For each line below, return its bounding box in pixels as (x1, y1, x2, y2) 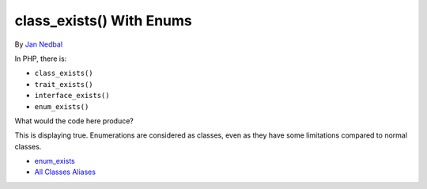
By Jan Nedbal (14, 40, 63, 49)
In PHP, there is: (14, 54, 67, 63)
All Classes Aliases (34, 167, 96, 177)
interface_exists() (34, 91, 110, 100)
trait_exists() (34, 80, 94, 89)
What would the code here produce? (14, 115, 134, 126)
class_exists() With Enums (14, 12, 193, 29)
